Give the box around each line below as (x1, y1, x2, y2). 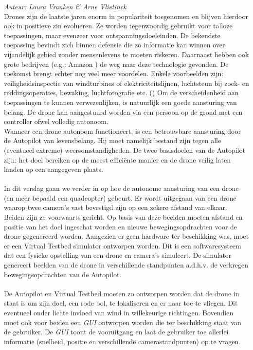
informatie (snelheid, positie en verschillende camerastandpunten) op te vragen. (4, 336, 241, 346)
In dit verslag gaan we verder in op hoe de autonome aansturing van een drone (4, 183, 239, 193)
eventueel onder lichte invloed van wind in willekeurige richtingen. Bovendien (4, 308, 234, 317)
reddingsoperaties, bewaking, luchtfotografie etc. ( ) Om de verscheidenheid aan (4, 87, 239, 98)
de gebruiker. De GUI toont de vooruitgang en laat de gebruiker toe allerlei (4, 327, 229, 337)
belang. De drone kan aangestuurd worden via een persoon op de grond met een (4, 106, 243, 117)
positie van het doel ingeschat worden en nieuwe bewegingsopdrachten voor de (4, 221, 237, 231)
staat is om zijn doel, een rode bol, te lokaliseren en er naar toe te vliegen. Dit (4, 298, 238, 308)
